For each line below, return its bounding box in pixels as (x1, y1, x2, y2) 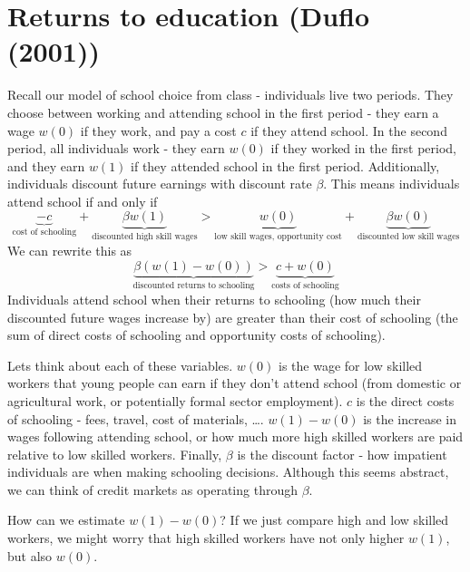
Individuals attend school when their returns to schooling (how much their (7, 289, 421, 308)
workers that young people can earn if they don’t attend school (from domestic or (7, 373, 462, 393)
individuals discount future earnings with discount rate (7, 174, 312, 193)
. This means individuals (323, 174, 460, 193)
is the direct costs (356, 391, 455, 410)
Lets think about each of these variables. (7, 355, 233, 374)
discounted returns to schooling (132, 281, 255, 291)
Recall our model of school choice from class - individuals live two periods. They (7, 85, 454, 104)
